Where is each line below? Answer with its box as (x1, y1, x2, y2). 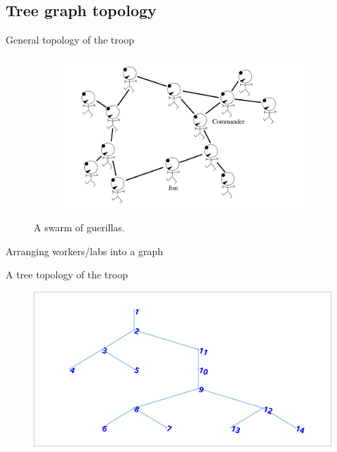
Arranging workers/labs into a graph (6, 243, 163, 258)
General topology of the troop (6, 32, 134, 47)
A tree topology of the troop (6, 267, 128, 282)
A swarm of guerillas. (34, 220, 125, 235)
